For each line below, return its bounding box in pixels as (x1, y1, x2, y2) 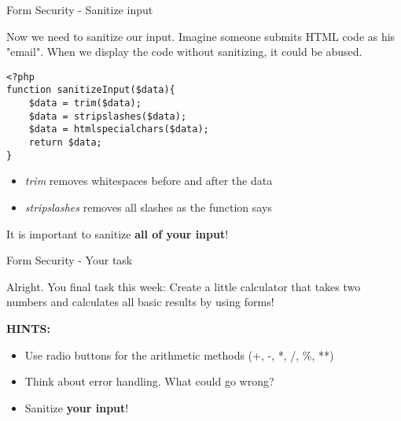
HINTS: (6, 319, 50, 336)
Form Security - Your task (6, 252, 133, 268)
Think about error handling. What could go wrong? (24, 373, 274, 390)
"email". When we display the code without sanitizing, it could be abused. (6, 43, 362, 60)
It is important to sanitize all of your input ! (6, 225, 229, 242)
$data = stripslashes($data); (28, 110, 187, 122)
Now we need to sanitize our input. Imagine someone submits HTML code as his (6, 28, 395, 44)
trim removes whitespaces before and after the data (24, 172, 273, 189)
